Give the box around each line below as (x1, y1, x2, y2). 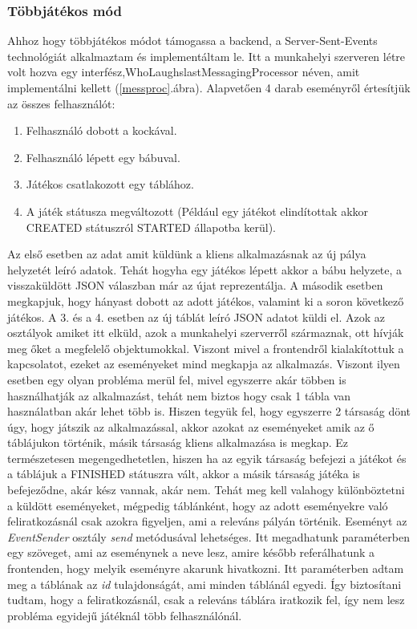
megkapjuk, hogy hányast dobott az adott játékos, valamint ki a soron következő (7, 292, 404, 309)
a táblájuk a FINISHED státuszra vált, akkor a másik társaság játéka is (7, 465, 360, 482)
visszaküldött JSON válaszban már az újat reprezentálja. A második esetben (7, 277, 383, 294)
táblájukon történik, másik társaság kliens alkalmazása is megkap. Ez (7, 434, 349, 451)
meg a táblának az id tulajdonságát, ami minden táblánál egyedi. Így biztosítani (7, 575, 402, 592)
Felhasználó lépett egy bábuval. (26, 148, 180, 165)
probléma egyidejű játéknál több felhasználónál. (7, 607, 242, 623)
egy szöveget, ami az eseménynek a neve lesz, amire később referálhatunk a (7, 544, 375, 561)
